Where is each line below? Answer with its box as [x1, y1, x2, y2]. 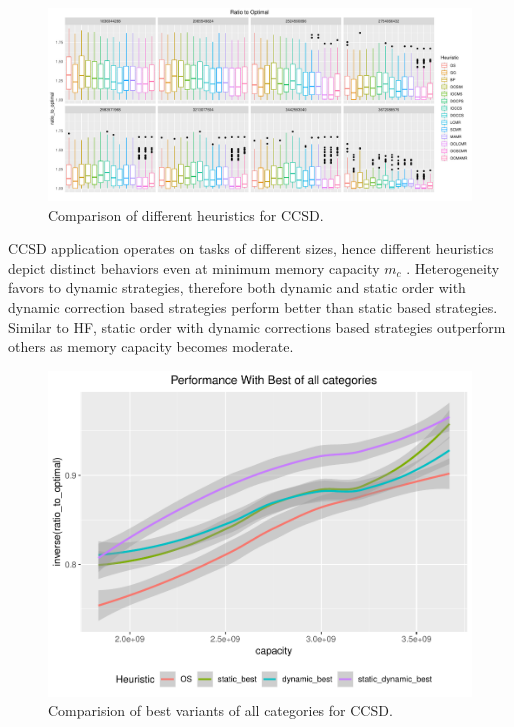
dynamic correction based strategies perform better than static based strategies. [8, 296, 498, 317]
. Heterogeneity [406, 257, 500, 278]
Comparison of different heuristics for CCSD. [48, 204, 324, 225]
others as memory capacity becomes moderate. [8, 336, 294, 357]
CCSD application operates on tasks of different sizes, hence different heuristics [8, 238, 494, 259]
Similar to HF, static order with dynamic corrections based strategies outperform [8, 316, 506, 337]
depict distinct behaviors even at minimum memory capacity [8, 257, 380, 278]
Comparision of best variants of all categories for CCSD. [48, 700, 393, 721]
